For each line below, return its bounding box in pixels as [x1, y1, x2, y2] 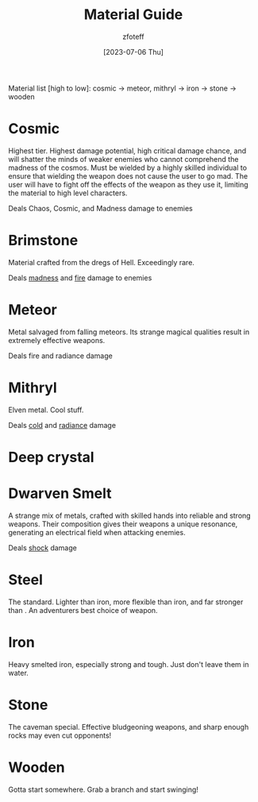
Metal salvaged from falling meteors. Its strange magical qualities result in [8, 327, 250, 337]
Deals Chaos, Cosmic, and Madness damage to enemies [8, 203, 193, 213]
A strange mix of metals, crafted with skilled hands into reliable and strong [8, 511, 252, 520]
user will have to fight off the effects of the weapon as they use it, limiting [8, 179, 248, 189]
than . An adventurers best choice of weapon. [8, 605, 158, 615]
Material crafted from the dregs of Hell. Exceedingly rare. [8, 257, 194, 267]
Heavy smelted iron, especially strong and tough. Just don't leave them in [8, 659, 249, 669]
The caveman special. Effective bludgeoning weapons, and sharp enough [8, 722, 249, 731]
